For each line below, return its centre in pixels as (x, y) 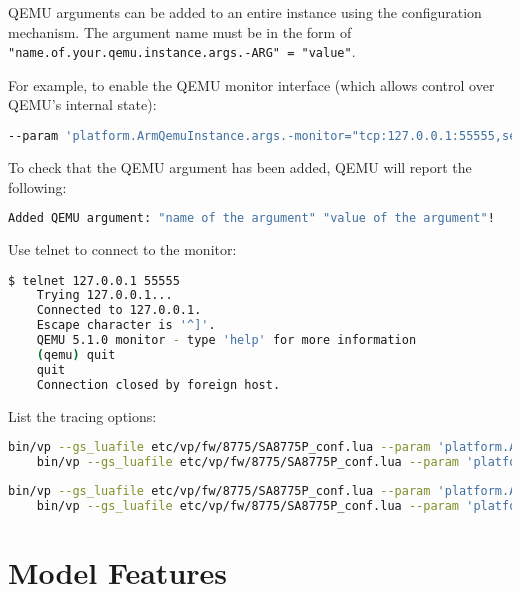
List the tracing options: (82, 415)
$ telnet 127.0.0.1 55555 (94, 280)
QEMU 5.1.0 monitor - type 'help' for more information (226, 340)
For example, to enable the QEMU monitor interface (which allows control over (251, 84)
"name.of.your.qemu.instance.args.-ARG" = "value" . (182, 51)
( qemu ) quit (76, 354)
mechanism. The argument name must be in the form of (180, 31)
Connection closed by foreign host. (158, 384)
